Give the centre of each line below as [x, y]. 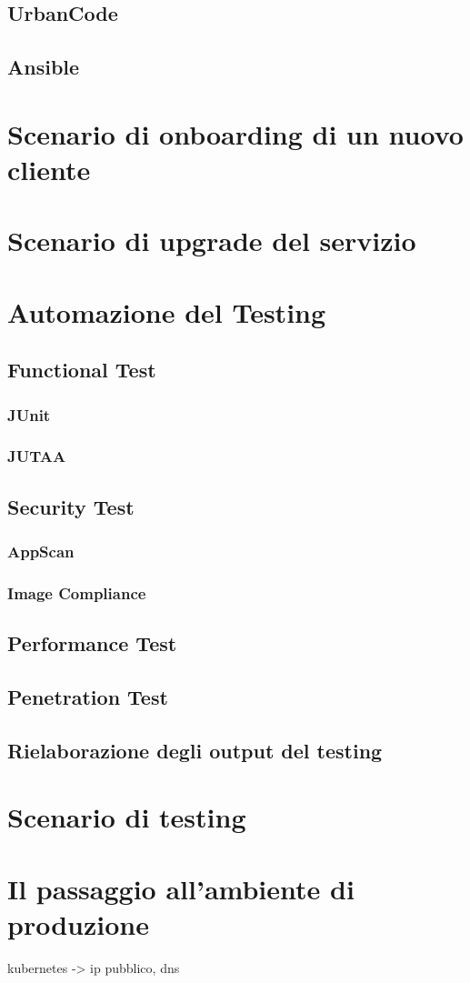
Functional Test [82, 370]
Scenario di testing [127, 817]
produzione [78, 923]
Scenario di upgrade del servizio [212, 241]
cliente [49, 169]
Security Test [71, 506]
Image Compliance [77, 592]
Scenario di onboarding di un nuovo [235, 133]
